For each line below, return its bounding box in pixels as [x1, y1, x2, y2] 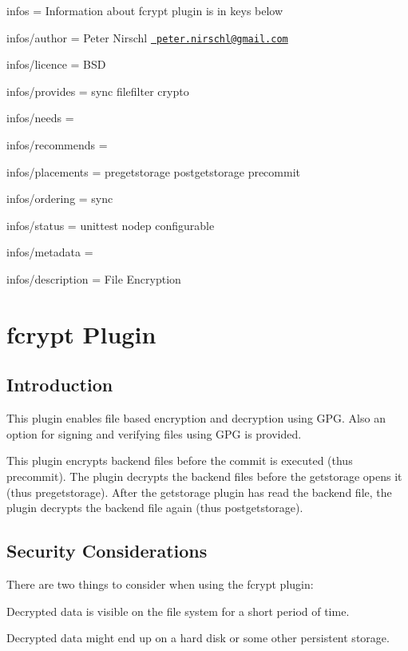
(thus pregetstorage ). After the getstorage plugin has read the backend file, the [6, 483, 392, 500]
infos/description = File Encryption [6, 271, 181, 287]
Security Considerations [6, 538, 208, 563]
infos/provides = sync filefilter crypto [6, 82, 189, 99]
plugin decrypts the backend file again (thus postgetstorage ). [6, 499, 303, 516]
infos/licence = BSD [6, 56, 106, 73]
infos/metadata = [6, 244, 93, 260]
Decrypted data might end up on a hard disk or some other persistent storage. [6, 629, 390, 646]
